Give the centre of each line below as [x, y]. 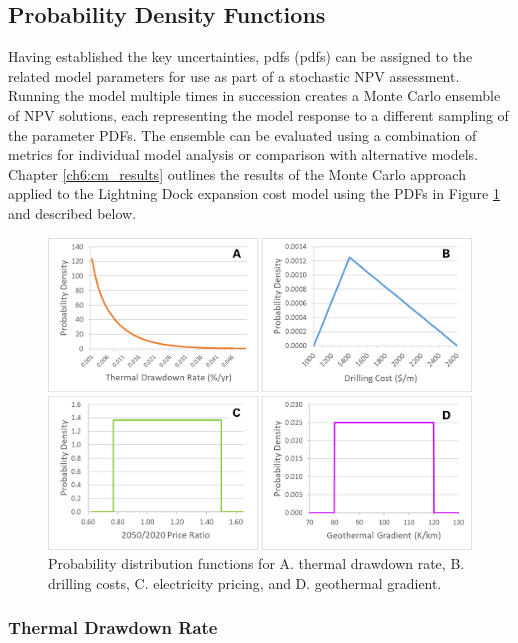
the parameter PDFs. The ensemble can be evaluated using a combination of [242, 134]
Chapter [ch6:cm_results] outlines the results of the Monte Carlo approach [237, 173]
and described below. [72, 212]
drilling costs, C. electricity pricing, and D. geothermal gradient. [245, 582]
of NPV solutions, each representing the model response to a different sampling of [258, 114]
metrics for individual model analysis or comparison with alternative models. [243, 154]
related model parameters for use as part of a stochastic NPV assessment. [234, 75]
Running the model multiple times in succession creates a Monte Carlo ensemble [254, 95]
